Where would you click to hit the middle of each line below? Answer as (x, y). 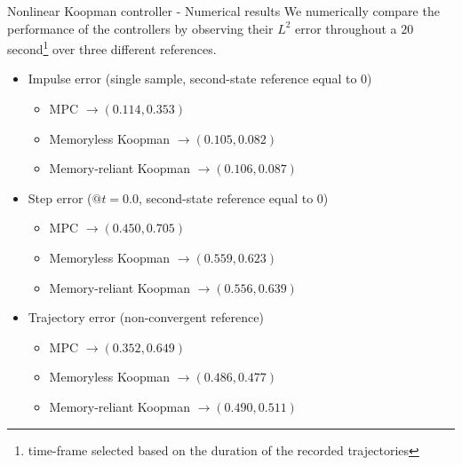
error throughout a (346, 28)
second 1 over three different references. (112, 47)
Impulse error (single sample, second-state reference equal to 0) (200, 79)
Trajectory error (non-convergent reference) (146, 317)
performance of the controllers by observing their (140, 28)
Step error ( (60, 197)
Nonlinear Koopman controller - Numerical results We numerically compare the (223, 11)
